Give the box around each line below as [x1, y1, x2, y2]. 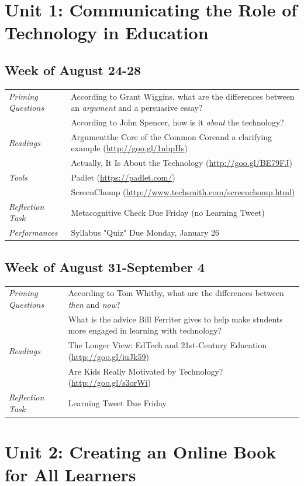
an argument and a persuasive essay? [71, 101, 203, 114]
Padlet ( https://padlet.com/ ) [71, 171, 175, 183]
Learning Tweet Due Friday [68, 396, 167, 409]
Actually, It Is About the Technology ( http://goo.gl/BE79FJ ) [71, 157, 292, 169]
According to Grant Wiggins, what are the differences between [71, 90, 295, 102]
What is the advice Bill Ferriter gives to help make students [68, 312, 283, 325]
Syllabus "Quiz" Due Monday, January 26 [71, 226, 220, 239]
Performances [9, 226, 58, 239]
